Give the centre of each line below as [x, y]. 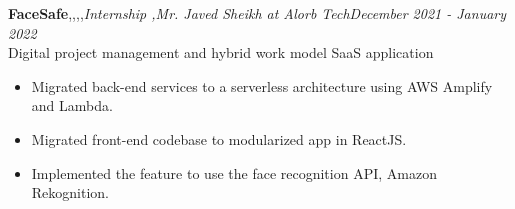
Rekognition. [70, 192]
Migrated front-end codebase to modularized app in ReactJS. [219, 138]
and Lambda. [72, 105]
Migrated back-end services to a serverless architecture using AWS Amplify [262, 85]
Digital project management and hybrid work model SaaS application [221, 52]
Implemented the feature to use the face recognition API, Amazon [234, 172]
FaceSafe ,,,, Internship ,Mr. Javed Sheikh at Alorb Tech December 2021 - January [257, 13]
